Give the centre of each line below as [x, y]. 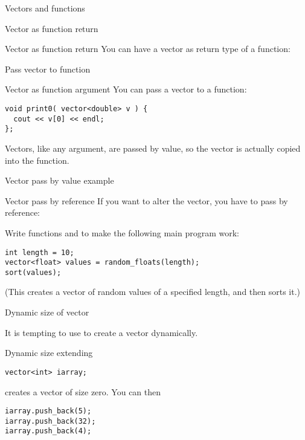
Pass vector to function [48, 69]
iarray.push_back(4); [48, 431]
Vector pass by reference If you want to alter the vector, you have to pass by [146, 200]
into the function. [37, 160]
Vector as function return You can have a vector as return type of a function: [148, 49]
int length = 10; [40, 252]
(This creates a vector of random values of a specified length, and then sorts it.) [153, 292]
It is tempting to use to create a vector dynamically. [101, 332]
